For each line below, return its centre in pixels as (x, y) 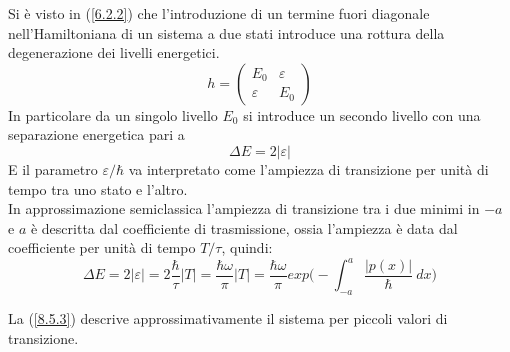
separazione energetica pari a (96, 134)
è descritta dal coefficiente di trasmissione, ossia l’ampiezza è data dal (244, 227)
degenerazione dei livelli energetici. (114, 52)
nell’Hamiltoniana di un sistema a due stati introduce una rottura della (226, 32)
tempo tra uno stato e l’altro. (98, 188)
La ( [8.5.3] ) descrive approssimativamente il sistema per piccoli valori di (228, 318)
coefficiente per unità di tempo (102, 247)
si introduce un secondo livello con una (362, 114)
